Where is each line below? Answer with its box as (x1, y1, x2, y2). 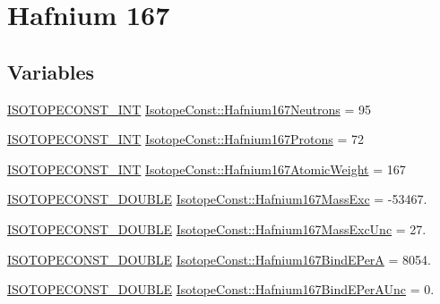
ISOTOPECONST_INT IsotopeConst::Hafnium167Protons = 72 (7, 130, 364, 148)
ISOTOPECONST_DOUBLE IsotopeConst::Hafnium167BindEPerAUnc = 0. (7, 280, 435, 299)
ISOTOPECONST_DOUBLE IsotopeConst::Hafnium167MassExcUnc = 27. (7, 219, 427, 238)
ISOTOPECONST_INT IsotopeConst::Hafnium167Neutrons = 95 (7, 99, 371, 118)
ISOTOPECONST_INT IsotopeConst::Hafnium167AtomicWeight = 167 (7, 159, 406, 178)
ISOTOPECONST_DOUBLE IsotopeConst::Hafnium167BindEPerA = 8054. (7, 249, 431, 268)
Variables (7, 57, 95, 85)
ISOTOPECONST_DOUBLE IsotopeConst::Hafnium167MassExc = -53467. (7, 190, 427, 208)
